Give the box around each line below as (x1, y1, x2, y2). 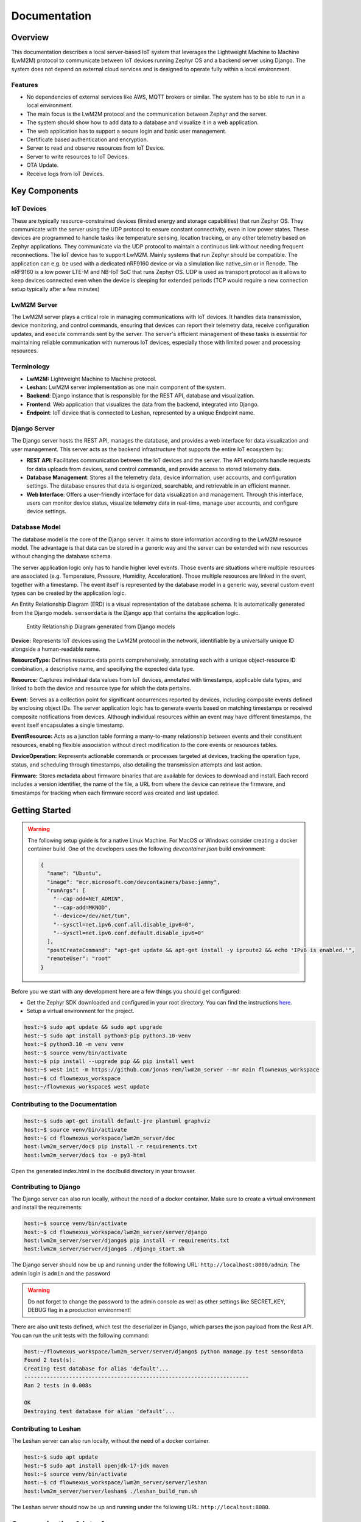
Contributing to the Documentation (11, 1100, 117, 1109)
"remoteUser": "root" (46, 955, 112, 962)
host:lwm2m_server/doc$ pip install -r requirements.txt (24, 1143, 198, 1150)
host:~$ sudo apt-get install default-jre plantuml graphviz (24, 1118, 211, 1124)
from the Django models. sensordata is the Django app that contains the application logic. (11, 609, 240, 616)
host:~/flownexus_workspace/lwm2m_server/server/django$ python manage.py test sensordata (24, 1348, 304, 1355)
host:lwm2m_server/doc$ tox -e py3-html (24, 1151, 146, 1159)
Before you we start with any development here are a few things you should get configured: (11, 987, 241, 995)
